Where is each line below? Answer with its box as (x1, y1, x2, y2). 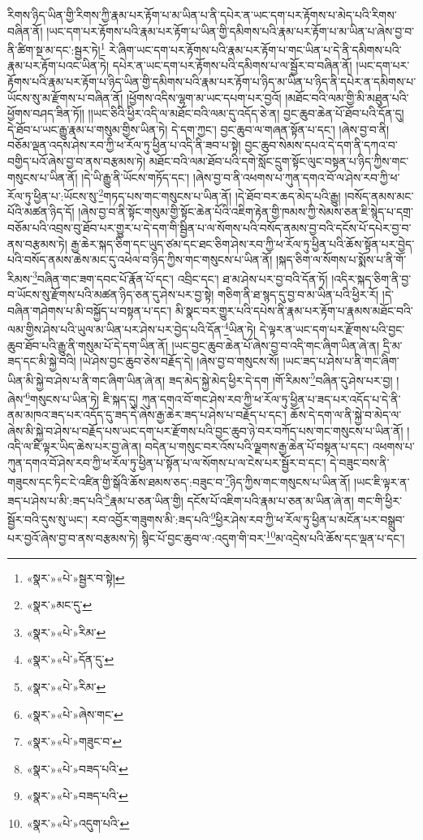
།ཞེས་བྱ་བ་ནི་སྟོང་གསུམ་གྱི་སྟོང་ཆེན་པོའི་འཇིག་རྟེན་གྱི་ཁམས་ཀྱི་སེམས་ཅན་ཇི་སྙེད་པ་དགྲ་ (78, 203, 413, 220)
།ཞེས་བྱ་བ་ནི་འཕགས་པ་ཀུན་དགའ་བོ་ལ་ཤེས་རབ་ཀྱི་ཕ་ (192, 168, 400, 185)
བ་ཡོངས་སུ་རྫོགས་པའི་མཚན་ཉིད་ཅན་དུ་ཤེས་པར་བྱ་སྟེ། (7, 286, 214, 303)
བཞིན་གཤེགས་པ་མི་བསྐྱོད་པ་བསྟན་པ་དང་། (7, 301, 172, 318)
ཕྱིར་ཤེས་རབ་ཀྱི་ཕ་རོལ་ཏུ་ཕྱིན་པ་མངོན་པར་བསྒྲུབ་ (215, 510, 405, 527)
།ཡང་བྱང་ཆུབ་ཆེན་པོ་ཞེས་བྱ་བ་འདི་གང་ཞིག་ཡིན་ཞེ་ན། (171, 336, 380, 353)
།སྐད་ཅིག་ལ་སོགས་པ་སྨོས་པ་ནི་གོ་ (276, 251, 407, 268)
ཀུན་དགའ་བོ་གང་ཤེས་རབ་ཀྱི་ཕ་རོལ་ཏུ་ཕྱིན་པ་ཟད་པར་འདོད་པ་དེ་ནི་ (141, 390, 401, 407)
